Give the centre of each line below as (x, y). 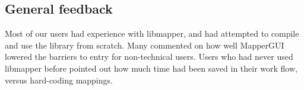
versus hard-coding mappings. (59, 80)
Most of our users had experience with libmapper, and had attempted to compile (152, 33)
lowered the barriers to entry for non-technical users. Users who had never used (149, 57)
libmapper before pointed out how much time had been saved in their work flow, (151, 68)
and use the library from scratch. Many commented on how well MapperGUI (145, 45)
